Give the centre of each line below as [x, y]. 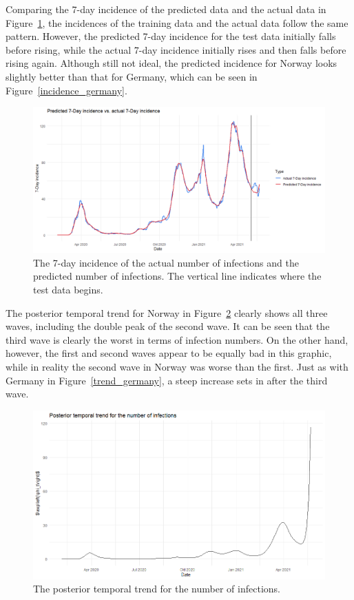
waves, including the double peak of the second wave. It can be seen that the [168, 326]
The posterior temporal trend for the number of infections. [157, 589]
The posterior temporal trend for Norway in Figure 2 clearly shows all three [167, 312]
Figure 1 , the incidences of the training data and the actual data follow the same [177, 22]
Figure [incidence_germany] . [66, 90]
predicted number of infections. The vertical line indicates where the [177, 276]
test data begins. [68, 289]
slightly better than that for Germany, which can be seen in [132, 76]
